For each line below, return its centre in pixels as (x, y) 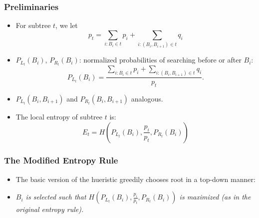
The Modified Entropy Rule (61, 160)
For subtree (33, 25)
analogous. (147, 98)
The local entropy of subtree (59, 116)
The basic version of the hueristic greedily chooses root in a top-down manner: (135, 179)
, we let (67, 25)
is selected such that (56, 197)
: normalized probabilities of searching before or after (160, 60)
